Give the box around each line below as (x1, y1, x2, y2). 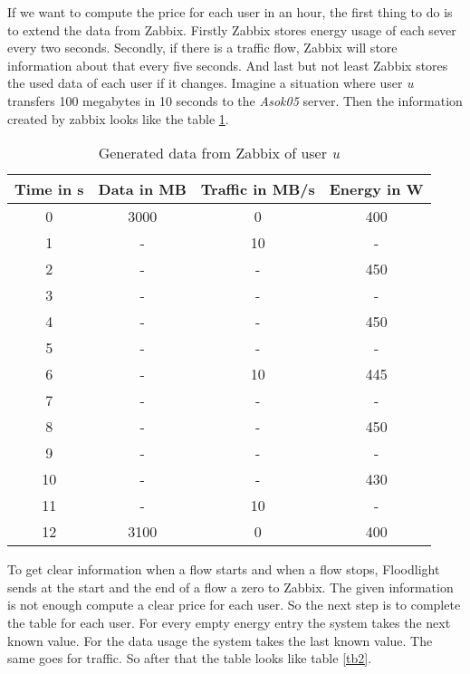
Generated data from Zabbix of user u (98, 142, 340, 164)
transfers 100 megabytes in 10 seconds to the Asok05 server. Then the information (7, 91, 463, 110)
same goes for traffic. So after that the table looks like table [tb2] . (7, 649, 372, 668)
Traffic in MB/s (200, 178, 315, 200)
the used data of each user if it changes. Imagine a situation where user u (7, 73, 414, 92)
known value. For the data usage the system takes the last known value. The (7, 631, 433, 650)
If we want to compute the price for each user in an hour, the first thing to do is (7, 3, 453, 21)
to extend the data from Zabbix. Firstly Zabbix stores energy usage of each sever (7, 20, 456, 39)
